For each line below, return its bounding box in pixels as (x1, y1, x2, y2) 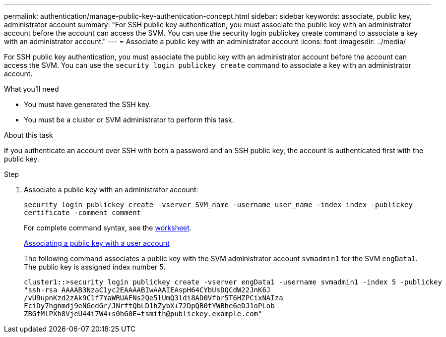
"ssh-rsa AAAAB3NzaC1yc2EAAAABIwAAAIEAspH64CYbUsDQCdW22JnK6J (24, 286, 271, 294)
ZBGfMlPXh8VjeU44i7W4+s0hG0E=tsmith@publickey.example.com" (24, 310, 262, 318)
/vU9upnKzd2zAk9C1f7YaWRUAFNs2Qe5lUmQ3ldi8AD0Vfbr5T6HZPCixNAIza (24, 294, 283, 302)
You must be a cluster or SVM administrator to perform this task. (24, 115, 234, 124)
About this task (4, 131, 53, 139)
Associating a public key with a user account (24, 239, 170, 247)
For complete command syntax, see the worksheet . (24, 224, 191, 232)
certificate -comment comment (24, 209, 141, 217)
